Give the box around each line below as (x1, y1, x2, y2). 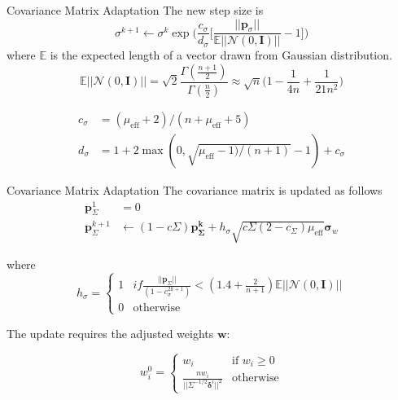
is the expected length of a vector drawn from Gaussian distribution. (50, 46, 392, 64)
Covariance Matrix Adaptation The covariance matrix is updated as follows (7, 181, 383, 198)
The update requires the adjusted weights (7, 324, 214, 341)
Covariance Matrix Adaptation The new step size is (7, 2, 264, 18)
